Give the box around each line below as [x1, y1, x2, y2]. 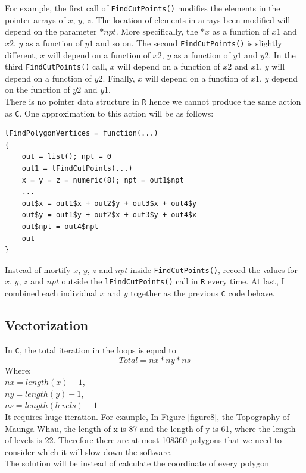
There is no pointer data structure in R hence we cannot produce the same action [5, 95, 301, 107]
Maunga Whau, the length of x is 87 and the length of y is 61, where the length [5, 422, 296, 434]
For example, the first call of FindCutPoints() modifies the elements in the [5, 2, 280, 14]
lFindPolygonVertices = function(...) [5, 129, 158, 138]
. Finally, [102, 71, 135, 84]
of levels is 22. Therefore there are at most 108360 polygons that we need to [5, 434, 282, 446]
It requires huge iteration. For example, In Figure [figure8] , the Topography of [5, 410, 289, 422]
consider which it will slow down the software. [5, 445, 173, 458]
